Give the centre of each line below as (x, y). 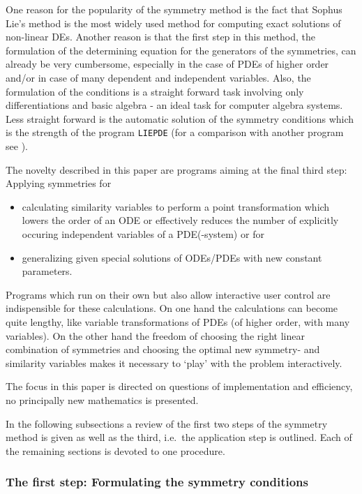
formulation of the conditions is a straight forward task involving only (155, 91)
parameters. (47, 271)
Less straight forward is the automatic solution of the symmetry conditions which (180, 118)
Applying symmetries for (59, 183)
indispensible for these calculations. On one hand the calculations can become (172, 308)
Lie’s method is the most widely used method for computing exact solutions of (173, 23)
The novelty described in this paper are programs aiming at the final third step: (176, 169)
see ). (17, 146)
